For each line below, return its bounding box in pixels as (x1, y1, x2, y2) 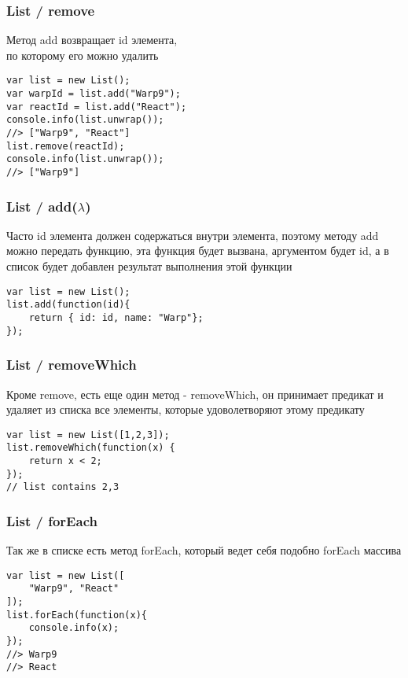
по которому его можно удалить (6, 46, 159, 63)
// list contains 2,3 (6, 481, 119, 493)
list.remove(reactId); (6, 140, 125, 152)
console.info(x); (28, 622, 119, 634)
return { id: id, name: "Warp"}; (28, 311, 204, 323)
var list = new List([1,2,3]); (6, 429, 170, 440)
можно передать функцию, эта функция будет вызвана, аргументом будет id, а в (6, 242, 389, 259)
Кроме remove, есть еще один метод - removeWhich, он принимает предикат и (6, 385, 384, 402)
